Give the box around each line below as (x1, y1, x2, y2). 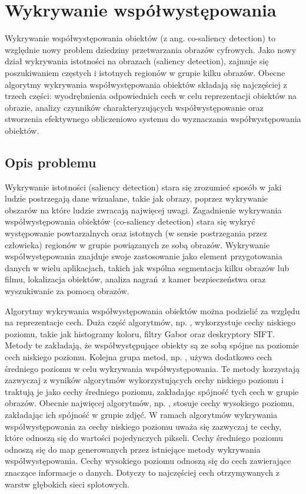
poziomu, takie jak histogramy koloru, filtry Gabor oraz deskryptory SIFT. (5, 327, 275, 340)
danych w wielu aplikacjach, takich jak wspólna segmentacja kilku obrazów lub (5, 261, 290, 274)
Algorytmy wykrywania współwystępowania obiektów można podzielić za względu (5, 304, 300, 317)
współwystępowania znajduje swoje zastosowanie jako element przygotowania (5, 250, 282, 262)
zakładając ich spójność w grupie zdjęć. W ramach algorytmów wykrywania (5, 408, 278, 420)
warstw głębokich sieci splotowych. (5, 477, 129, 490)
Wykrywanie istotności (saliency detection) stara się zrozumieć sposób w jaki (5, 180, 282, 193)
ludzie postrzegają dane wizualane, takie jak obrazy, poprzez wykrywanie (5, 192, 268, 205)
